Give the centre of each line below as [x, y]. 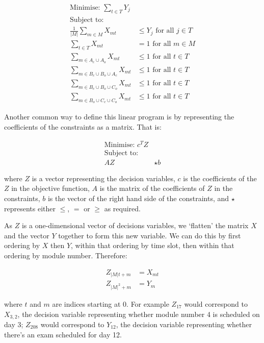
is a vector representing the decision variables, [103, 178]
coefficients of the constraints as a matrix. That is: [83, 127]
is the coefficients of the [220, 178]
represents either [30, 208]
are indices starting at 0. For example [111, 303]
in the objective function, [50, 188]
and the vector [27, 235]
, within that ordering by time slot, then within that [153, 245]
